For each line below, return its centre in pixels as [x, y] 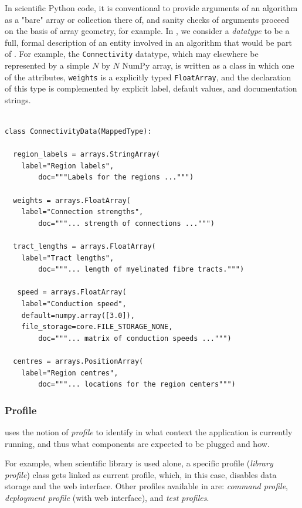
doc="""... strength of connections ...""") [126, 223]
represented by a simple [47, 65]
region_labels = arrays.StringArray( [86, 155]
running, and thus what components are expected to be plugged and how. [137, 443]
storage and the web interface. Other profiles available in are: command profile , [147, 486]
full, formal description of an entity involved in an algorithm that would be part [148, 42]
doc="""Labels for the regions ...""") [116, 177]
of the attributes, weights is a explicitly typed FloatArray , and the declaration [148, 77]
